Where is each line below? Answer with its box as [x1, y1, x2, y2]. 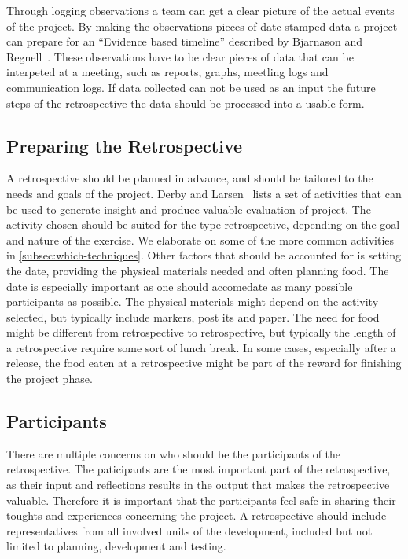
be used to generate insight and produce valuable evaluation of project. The [6, 200, 371, 217]
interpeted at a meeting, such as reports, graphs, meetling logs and [6, 64, 329, 80]
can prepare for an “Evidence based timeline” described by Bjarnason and [6, 33, 363, 50]
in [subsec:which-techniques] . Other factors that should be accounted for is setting [6, 247, 401, 263]
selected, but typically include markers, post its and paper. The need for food [6, 308, 380, 325]
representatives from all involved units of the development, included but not [6, 522, 373, 539]
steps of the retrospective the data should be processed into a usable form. [6, 94, 365, 111]
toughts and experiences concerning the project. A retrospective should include [6, 507, 387, 524]
